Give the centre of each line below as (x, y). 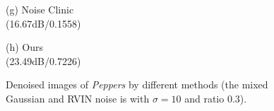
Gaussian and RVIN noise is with (78, 98)
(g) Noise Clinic (40, 9)
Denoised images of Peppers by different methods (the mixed (137, 84)
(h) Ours (25, 47)
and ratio (204, 98)
